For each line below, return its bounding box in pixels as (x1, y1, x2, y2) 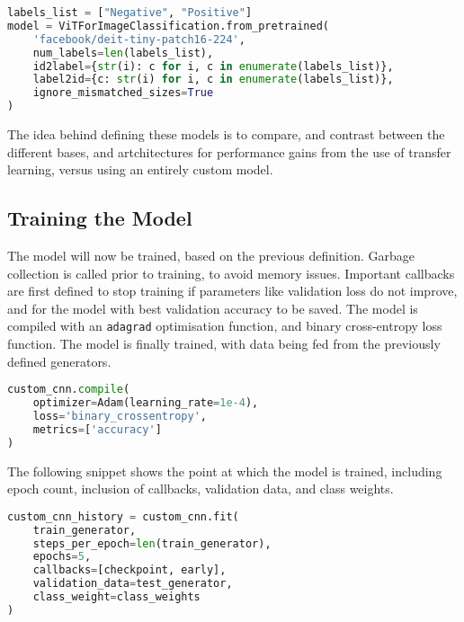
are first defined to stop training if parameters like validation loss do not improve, (7, 281, 458, 300)
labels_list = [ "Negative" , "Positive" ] (7, 6, 253, 19)
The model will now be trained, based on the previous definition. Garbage (7, 245, 415, 264)
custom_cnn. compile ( (7, 383, 130, 396)
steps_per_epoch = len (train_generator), (32, 537, 272, 550)
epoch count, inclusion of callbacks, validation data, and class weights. (7, 479, 394, 498)
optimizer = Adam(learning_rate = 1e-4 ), (32, 396, 259, 410)
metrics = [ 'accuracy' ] (32, 422, 162, 436)
